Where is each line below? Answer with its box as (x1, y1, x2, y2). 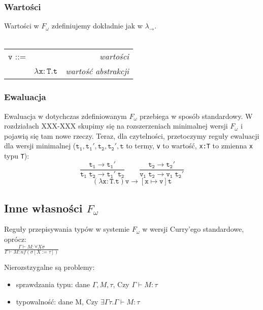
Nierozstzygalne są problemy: (4, 262, 95, 272)
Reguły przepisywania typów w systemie (4, 224, 130, 234)
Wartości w (4, 20, 39, 31)
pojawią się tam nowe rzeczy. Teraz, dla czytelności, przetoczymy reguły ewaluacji (4, 130, 259, 141)
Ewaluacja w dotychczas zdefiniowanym (4, 110, 127, 121)
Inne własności (4, 200, 83, 215)
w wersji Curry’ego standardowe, (142, 224, 244, 234)
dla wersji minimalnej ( (4, 140, 76, 151)
